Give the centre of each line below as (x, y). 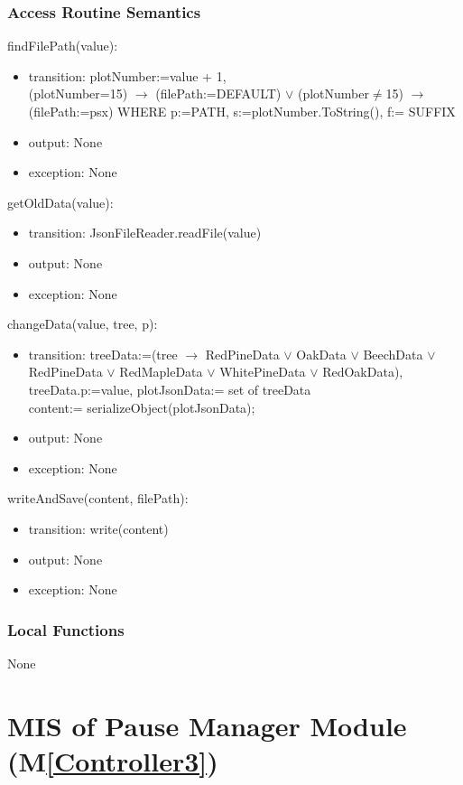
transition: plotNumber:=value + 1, (127, 75)
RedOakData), (363, 372)
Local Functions (66, 629)
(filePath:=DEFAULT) (218, 93)
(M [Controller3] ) (113, 760)
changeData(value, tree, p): (83, 324)
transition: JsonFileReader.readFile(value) (145, 233)
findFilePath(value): (63, 46)
